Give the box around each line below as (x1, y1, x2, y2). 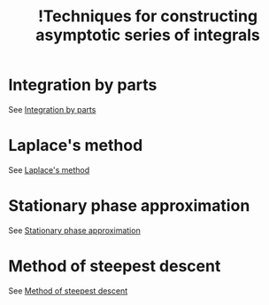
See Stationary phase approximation (8, 224, 141, 236)
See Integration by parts (8, 104, 96, 114)
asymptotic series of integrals (35, 25, 260, 45)
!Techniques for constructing (37, 6, 258, 27)
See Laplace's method (8, 164, 90, 175)
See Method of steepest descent (8, 285, 128, 296)
